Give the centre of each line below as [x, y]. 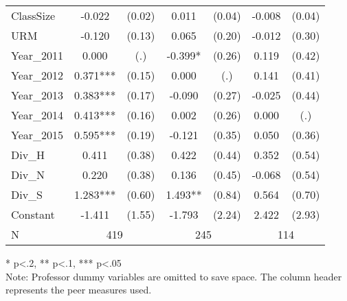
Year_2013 [37, 95]
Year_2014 [37, 115]
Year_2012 [37, 75]
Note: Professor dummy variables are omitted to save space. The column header [174, 276]
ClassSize [33, 15]
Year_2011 [37, 55]
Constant [33, 214]
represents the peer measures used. [79, 290]
